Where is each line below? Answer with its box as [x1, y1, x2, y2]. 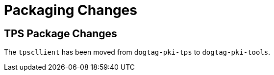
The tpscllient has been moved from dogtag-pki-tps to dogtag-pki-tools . [4, 48, 271, 57]
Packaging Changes [4, 2, 137, 18]
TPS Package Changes [4, 27, 117, 40]
